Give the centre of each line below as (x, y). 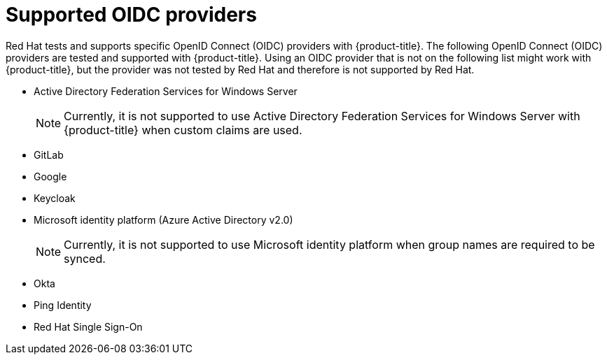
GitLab (49, 154)
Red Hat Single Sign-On (88, 326)
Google (50, 176)
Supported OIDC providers (131, 15)
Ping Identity (63, 305)
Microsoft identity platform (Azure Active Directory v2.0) (163, 219)
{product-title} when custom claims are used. (183, 130)
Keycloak (55, 198)
